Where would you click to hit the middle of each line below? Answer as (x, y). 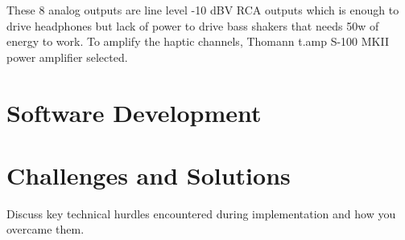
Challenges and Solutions (149, 175)
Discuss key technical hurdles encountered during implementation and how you (201, 213)
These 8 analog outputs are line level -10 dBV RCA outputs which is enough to (203, 10)
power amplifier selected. (67, 57)
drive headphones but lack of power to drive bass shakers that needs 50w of (193, 25)
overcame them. (45, 229)
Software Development (134, 112)
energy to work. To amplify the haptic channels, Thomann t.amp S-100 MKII (198, 41)
